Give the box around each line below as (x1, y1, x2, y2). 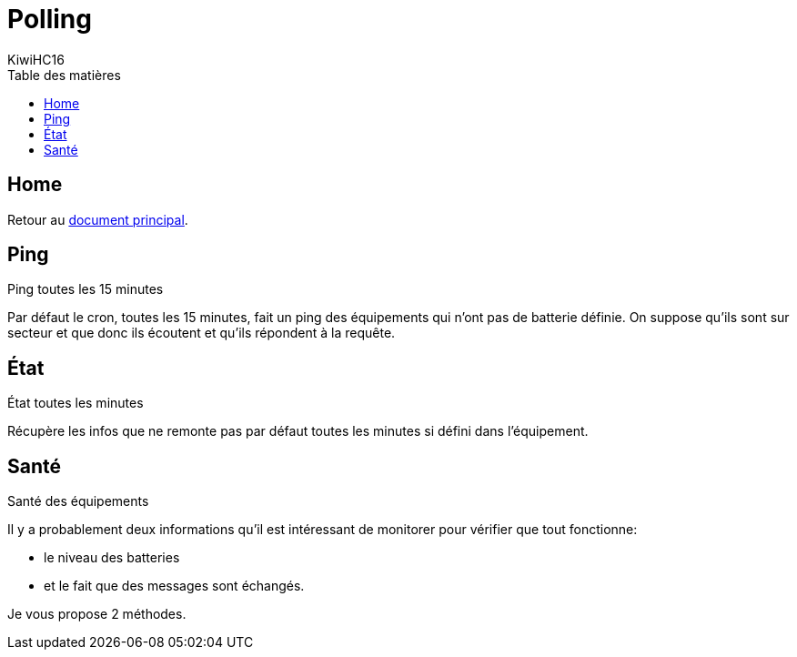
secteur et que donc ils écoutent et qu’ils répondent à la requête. (7, 325, 396, 341)
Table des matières (7, 66, 121, 83)
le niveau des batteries (44, 550, 180, 566)
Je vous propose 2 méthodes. (7, 606, 187, 622)
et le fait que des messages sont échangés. (44, 578, 305, 594)
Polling (7, 4, 92, 35)
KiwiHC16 (7, 51, 65, 67)
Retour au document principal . (7, 211, 188, 227)
